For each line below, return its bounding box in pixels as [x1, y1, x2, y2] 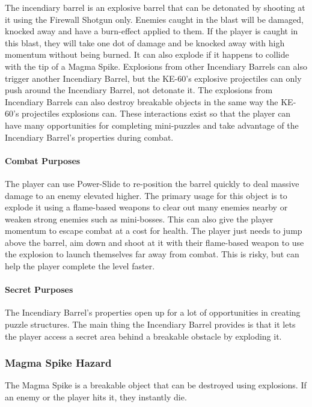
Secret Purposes [5, 283, 73, 296]
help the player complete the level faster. [5, 260, 155, 272]
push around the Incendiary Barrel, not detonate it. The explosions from [5, 84, 273, 96]
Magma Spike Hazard [5, 355, 112, 370]
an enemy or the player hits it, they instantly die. [5, 391, 187, 403]
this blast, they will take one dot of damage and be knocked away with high [5, 36, 285, 49]
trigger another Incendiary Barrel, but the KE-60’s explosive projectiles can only [5, 72, 302, 84]
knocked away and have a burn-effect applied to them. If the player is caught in [5, 25, 298, 37]
